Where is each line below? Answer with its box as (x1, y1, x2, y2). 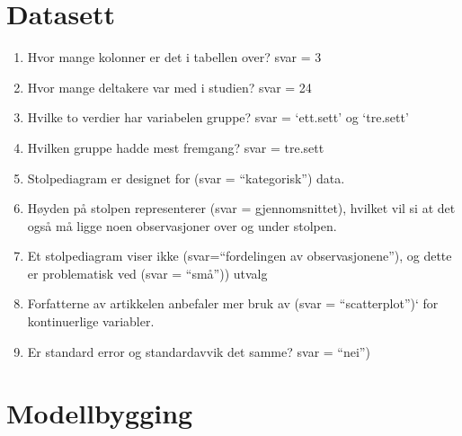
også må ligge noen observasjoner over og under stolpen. (27, 216, 337, 235)
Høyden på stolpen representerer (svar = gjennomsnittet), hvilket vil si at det (27, 199, 456, 218)
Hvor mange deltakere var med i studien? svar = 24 (27, 77, 312, 96)
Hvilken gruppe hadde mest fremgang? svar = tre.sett (27, 138, 324, 156)
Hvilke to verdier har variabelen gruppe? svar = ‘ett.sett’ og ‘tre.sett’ (27, 108, 409, 127)
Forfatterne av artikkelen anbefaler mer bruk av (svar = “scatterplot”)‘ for (27, 294, 439, 313)
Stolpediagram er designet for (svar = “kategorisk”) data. (27, 168, 345, 187)
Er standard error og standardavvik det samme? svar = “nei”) (27, 342, 370, 360)
